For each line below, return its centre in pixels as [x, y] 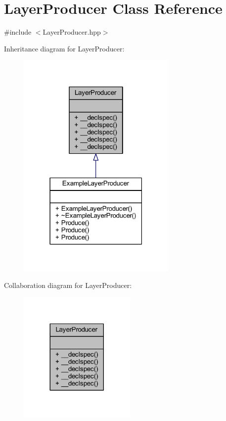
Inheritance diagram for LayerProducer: [64, 48]
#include [18, 32]
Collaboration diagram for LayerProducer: [68, 285]
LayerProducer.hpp [72, 32]
